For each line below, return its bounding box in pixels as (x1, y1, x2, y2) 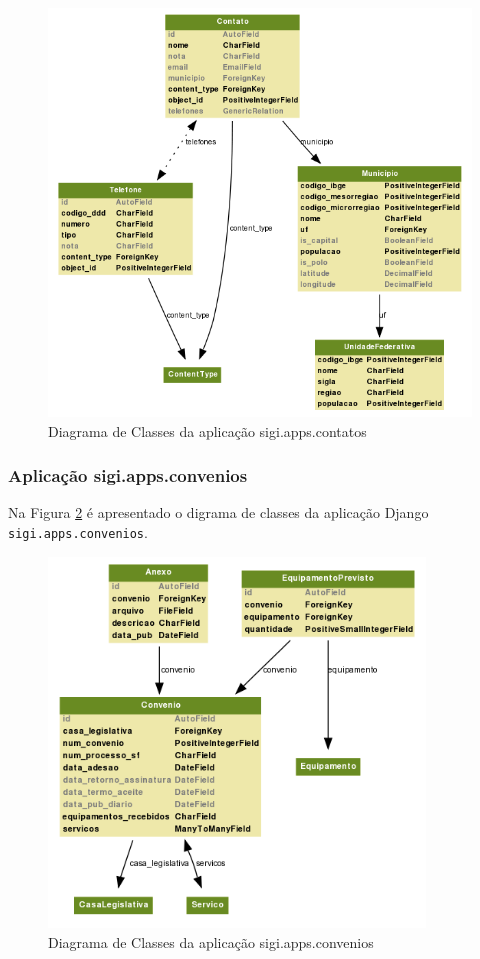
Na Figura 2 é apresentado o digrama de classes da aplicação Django (8, 502, 429, 523)
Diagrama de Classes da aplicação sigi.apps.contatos (48, 420, 367, 441)
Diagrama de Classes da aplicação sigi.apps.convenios (48, 931, 374, 952)
